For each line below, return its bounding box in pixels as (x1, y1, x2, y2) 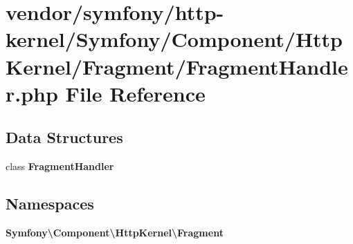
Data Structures (6, 126, 123, 148)
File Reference (65, 79, 206, 107)
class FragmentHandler (6, 159, 114, 173)
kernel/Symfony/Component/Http (6, 25, 343, 53)
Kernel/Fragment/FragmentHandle (6, 52, 348, 80)
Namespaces (6, 193, 94, 214)
